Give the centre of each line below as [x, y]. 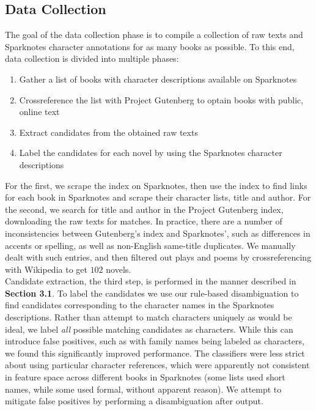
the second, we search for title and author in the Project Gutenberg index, [144, 209]
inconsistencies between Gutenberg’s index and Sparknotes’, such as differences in [158, 233]
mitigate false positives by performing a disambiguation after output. [134, 401]
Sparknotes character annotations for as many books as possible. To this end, [150, 46]
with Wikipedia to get [46, 269]
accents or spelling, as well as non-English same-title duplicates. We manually [150, 245]
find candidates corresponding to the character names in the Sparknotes [140, 305]
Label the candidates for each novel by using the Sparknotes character [151, 153]
